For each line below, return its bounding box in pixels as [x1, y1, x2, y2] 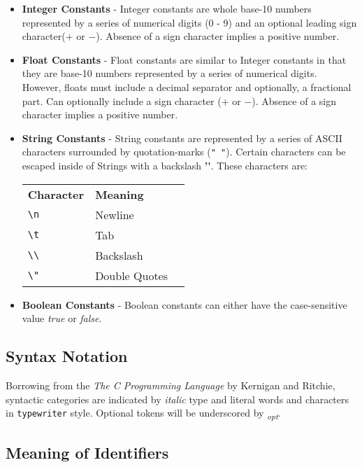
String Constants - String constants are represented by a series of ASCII [22, 130, 342, 145]
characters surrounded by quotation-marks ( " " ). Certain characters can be [22, 144, 346, 159]
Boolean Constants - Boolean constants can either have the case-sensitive [22, 297, 347, 312]
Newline [95, 206, 134, 223]
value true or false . [22, 311, 102, 326]
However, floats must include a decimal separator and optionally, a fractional [22, 79, 352, 94]
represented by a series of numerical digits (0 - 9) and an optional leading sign [22, 15, 357, 29]
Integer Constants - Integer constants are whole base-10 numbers [22, 1, 312, 15]
